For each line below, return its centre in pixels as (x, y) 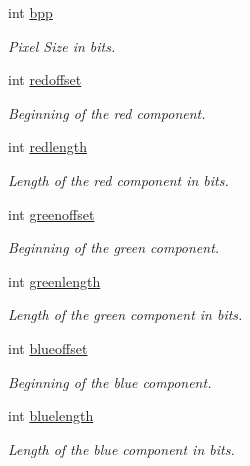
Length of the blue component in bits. (121, 448)
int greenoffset (51, 213)
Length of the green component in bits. (125, 314)
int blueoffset (48, 347)
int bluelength (51, 415)
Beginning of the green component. (114, 247)
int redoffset (45, 79)
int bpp (30, 12)
